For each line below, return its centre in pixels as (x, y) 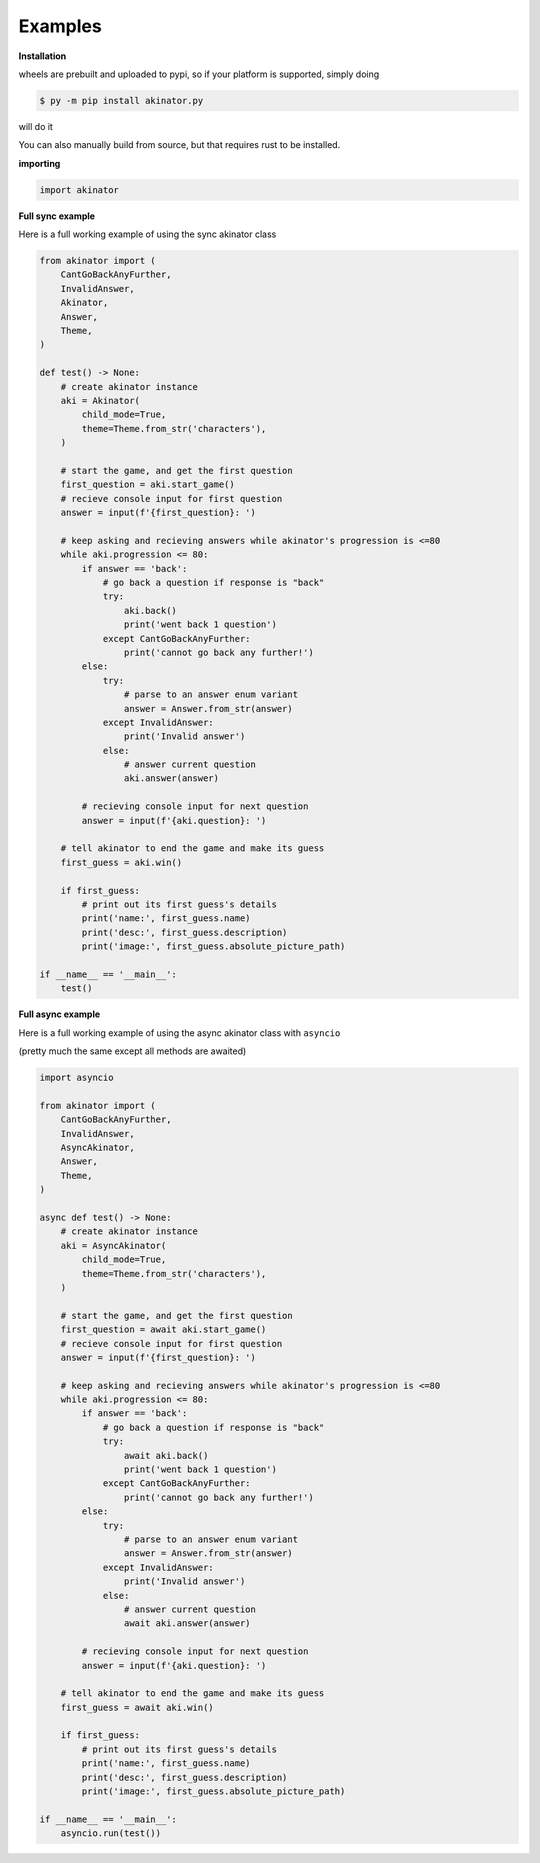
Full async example (59, 1014)
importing (39, 163)
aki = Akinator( (100, 400)
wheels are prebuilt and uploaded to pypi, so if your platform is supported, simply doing (199, 74)
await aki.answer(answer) (187, 1623)
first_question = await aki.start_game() (163, 1329)
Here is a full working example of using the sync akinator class (147, 234)
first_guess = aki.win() (121, 862)
